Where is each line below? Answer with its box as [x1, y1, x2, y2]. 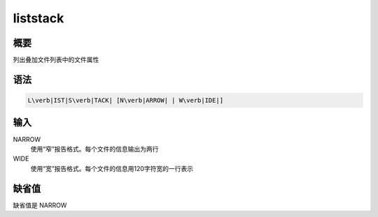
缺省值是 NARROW [13, 201, 67, 209]
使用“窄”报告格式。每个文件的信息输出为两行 [30, 144, 159, 153]
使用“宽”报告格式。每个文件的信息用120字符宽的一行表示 [30, 164, 194, 172]
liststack [13, 10, 64, 26]
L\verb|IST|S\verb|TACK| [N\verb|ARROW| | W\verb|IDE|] [27, 96, 224, 105]
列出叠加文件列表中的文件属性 [13, 56, 99, 64]
